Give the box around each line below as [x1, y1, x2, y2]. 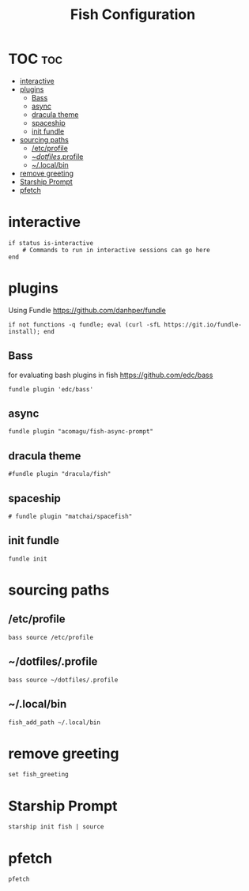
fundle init [8, 555, 47, 563]
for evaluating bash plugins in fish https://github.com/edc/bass [8, 370, 213, 379]
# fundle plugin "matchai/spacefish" [8, 512, 133, 521]
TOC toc [8, 50, 63, 68]
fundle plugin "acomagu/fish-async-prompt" [8, 428, 154, 436]
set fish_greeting [8, 771, 69, 779]
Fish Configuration [70, 6, 196, 24]
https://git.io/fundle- [163, 320, 243, 329]
